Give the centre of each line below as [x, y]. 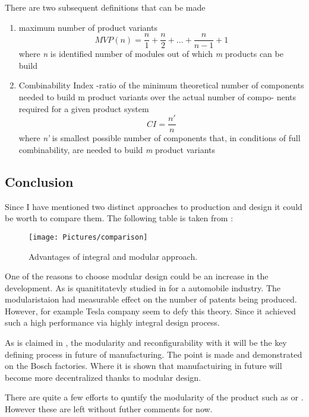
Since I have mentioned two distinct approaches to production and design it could [154, 206]
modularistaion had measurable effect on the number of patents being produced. [151, 299]
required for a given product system [84, 108]
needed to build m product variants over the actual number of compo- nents [157, 97]
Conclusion [39, 181]
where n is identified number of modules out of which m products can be [151, 54]
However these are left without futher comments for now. [109, 409]
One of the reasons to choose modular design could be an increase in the [137, 276]
